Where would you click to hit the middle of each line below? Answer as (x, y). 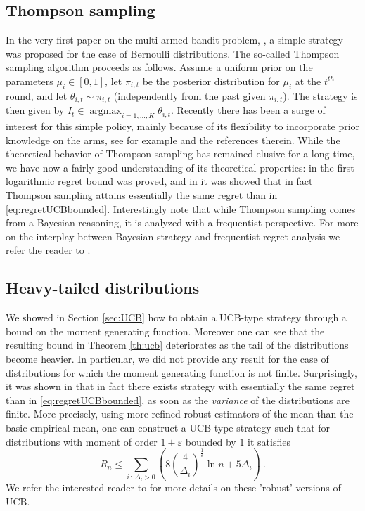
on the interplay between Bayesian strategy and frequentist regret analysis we (173, 236)
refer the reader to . (48, 250)
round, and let (37, 95)
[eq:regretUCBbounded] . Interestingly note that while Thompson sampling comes (181, 208)
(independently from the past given (190, 95)
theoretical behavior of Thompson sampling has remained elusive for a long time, (180, 154)
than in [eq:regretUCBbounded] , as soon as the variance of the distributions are (178, 400)
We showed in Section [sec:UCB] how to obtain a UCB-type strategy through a (176, 317)
